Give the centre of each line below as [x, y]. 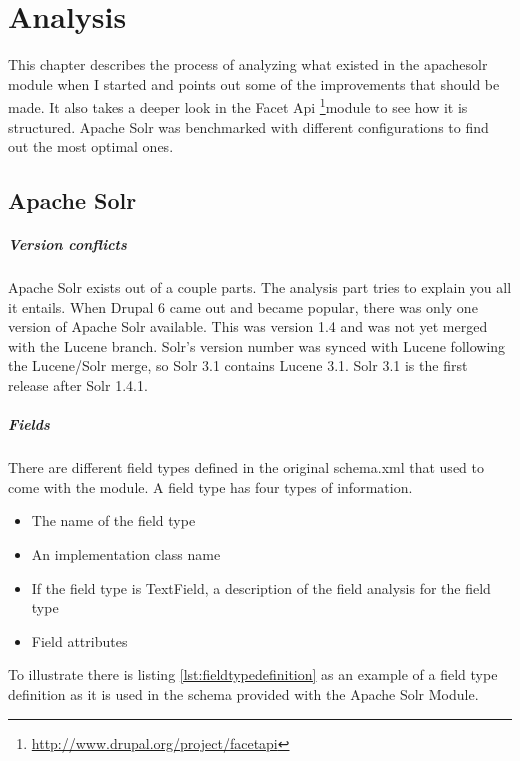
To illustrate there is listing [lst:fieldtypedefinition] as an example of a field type [253, 674]
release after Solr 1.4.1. [78, 385]
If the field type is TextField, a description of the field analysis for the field [261, 587]
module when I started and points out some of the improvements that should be [254, 83]
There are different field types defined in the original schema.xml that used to [246, 467]
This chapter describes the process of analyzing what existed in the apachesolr [248, 64]
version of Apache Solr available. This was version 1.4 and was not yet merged [248, 326]
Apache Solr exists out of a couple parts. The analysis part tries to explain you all [260, 287]
